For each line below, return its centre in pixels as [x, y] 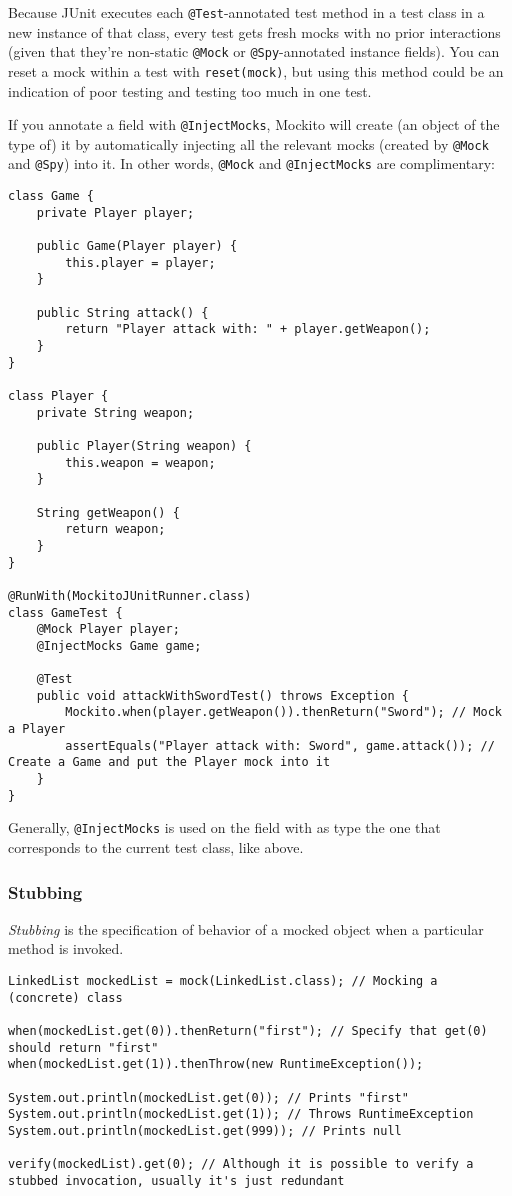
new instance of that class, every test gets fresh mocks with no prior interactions [254, 31]
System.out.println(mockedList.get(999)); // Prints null [205, 1130]
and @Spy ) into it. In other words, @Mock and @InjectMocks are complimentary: [251, 163]
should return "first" [83, 1047]
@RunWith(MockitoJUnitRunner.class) [130, 595]
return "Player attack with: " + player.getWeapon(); [248, 329]
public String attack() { [122, 312]
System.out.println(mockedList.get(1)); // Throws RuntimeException [241, 1114]
